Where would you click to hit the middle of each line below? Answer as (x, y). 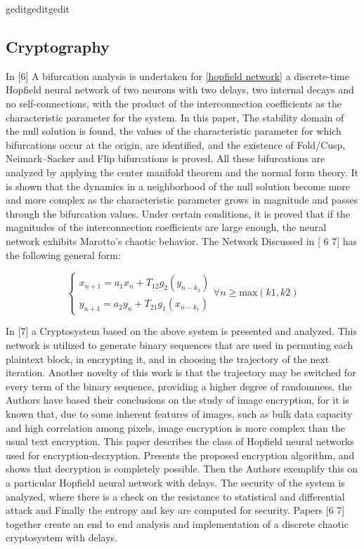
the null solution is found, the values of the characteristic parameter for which (174, 131)
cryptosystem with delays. (61, 537)
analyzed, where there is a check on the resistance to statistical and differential (175, 496)
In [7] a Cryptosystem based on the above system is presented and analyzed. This (181, 331)
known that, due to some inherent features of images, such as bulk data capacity (179, 414)
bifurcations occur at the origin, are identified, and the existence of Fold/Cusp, (176, 144)
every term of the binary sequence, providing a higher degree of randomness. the (179, 386)
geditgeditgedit (38, 8)
